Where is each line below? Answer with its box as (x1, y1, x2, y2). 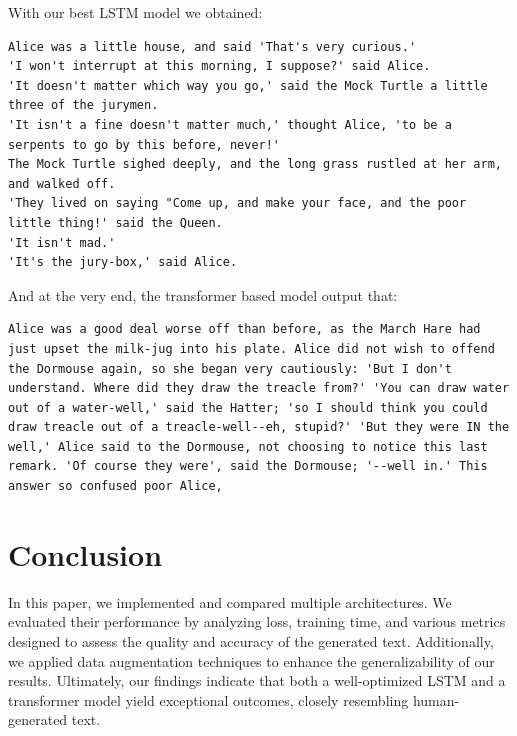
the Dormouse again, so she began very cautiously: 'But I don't (8, 361, 452, 376)
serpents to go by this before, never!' (8, 137, 281, 152)
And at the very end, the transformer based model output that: (8, 284, 398, 305)
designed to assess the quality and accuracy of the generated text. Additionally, (8, 630, 494, 651)
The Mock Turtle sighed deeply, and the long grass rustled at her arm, (8, 157, 502, 172)
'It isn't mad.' (8, 235, 116, 250)
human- (412, 689, 460, 710)
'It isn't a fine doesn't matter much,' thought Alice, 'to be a (8, 117, 452, 132)
